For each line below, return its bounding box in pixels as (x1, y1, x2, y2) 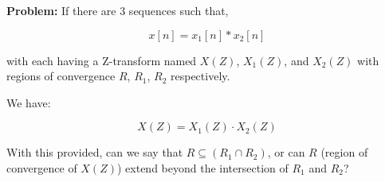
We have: (6, 94, 51, 110)
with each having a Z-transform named (6, 52, 197, 68)
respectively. (171, 68, 230, 84)
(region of (320, 144, 368, 161)
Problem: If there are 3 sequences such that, (6, 2, 229, 18)
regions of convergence (6, 68, 116, 84)
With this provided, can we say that (6, 144, 183, 161)
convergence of (6, 159, 77, 176)
